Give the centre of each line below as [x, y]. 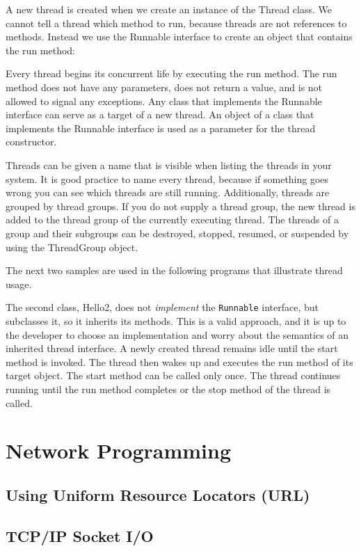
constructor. [31, 142]
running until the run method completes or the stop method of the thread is [168, 389]
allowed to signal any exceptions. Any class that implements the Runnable [164, 101]
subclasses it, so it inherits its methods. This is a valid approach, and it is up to [176, 320]
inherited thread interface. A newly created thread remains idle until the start [172, 348]
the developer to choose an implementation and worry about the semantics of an [177, 334]
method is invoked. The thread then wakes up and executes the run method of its [179, 361]
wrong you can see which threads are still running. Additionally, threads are [168, 192]
